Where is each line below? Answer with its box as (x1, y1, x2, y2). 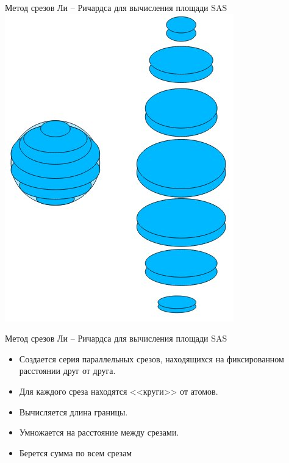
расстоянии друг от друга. (19, 364, 116, 377)
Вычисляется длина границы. (19, 405, 128, 418)
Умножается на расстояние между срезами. (19, 426, 179, 439)
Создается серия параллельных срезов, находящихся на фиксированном (19, 352, 284, 365)
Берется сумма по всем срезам (19, 446, 132, 459)
